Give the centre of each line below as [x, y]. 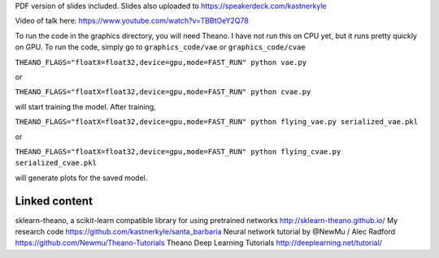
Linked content [54, 201]
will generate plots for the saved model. [81, 178]
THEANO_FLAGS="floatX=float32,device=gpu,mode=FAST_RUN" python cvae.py [163, 92]
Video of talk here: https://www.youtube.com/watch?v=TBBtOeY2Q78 [132, 21]
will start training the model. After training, [85, 106]
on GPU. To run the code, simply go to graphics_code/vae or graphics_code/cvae [161, 47]
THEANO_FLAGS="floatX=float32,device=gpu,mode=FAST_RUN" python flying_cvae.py [178, 151]
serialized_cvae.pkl [56, 163]
